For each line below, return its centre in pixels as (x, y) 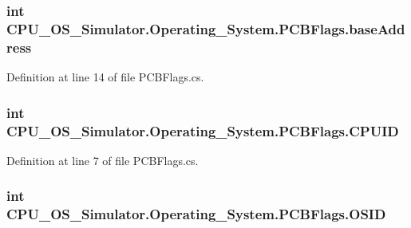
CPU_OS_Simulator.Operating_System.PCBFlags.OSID (196, 214)
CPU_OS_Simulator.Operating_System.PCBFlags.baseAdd (206, 28)
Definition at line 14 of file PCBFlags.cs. (105, 77)
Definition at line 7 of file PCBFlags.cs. (103, 160)
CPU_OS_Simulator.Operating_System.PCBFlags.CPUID (203, 130)
